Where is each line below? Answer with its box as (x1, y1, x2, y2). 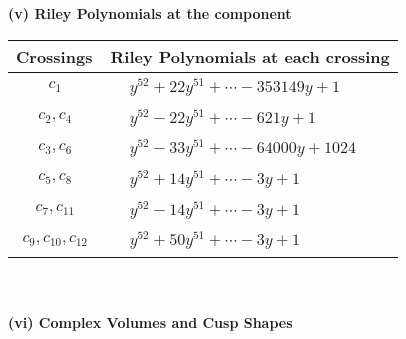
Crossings (16, 44, 93, 68)
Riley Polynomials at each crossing (110, 44, 390, 68)
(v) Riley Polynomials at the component (8, 3, 292, 23)
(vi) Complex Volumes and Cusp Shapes (8, 311, 293, 332)
